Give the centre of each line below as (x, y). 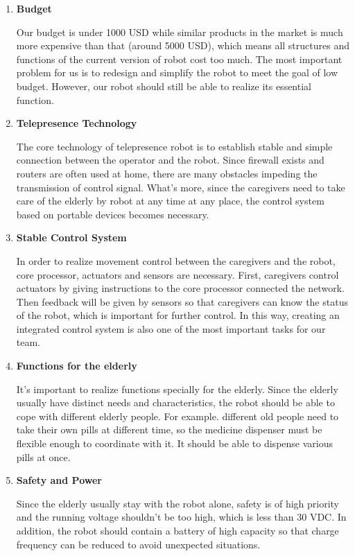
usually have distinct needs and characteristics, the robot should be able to (175, 402)
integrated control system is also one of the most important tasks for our (171, 328)
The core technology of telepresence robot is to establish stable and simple (174, 146)
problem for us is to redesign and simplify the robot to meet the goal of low (177, 72)
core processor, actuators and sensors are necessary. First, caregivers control (177, 274)
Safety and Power (59, 480)
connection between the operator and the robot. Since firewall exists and (170, 160)
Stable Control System (71, 237)
